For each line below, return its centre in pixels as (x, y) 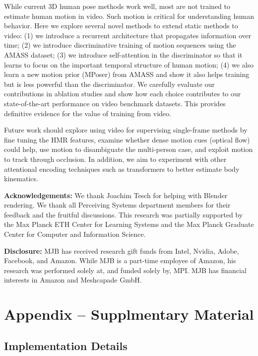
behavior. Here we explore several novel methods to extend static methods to (121, 26)
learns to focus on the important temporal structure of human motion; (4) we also (129, 64)
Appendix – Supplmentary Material (129, 314)
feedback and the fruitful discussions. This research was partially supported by (124, 214)
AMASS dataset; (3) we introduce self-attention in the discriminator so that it (123, 54)
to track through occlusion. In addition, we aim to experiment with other (115, 159)
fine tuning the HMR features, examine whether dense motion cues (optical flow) (127, 139)
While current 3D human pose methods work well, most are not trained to (117, 6)
